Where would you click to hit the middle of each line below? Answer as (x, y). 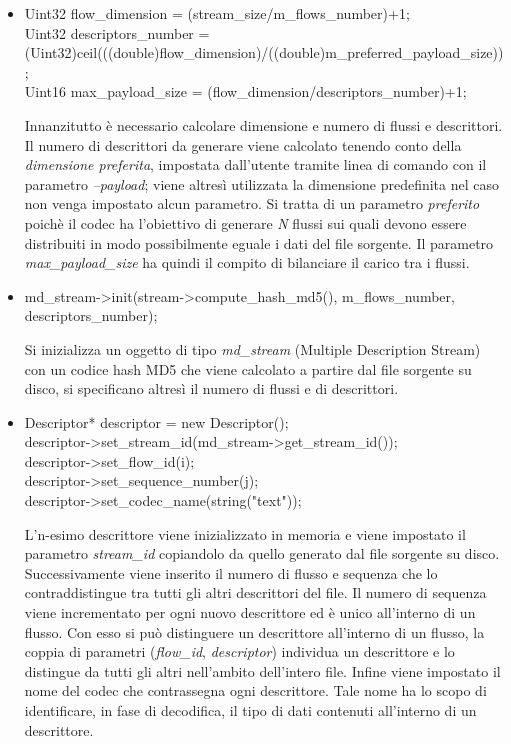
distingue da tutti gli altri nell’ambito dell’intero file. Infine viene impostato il (262, 670)
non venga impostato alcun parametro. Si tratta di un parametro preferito (252, 203)
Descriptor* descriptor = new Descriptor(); (156, 421)
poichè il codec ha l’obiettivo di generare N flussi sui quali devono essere (245, 222)
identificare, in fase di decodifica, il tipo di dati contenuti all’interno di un (250, 710)
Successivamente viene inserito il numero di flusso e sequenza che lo (231, 572)
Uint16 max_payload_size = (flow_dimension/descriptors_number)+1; (245, 91)
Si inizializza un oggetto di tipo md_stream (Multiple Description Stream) (252, 348)
